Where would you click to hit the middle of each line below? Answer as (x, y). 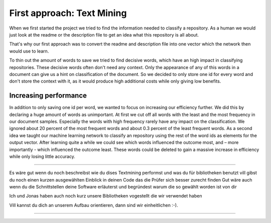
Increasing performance (48, 96)
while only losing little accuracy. (42, 156)
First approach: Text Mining (68, 13)
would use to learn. (29, 51)
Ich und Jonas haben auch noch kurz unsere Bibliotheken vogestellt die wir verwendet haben (106, 196)
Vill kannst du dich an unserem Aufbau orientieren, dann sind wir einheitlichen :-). (94, 205)
